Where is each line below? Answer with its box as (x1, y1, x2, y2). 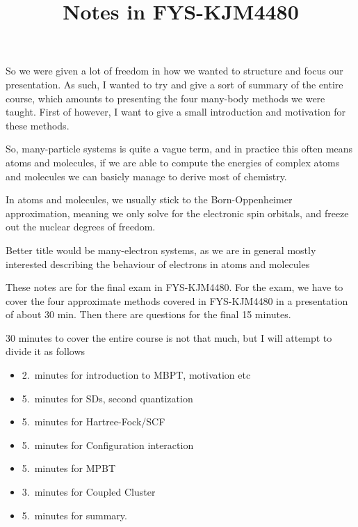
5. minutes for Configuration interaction (22, 437, 194, 452)
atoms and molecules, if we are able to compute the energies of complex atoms (6, 155, 340, 169)
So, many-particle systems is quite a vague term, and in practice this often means (6, 141, 353, 156)
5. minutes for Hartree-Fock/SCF (22, 414, 165, 429)
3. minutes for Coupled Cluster (22, 485, 156, 499)
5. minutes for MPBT (22, 461, 116, 475)
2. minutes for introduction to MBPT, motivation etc (22, 368, 251, 382)
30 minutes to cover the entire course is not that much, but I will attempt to (6, 330, 332, 345)
